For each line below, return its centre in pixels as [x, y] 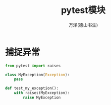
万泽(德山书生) [83, 25]
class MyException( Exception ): [37, 75]
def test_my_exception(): [32, 88]
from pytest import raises [33, 66]
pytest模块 [83, 10]
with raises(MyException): [42, 93]
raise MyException [42, 98]
